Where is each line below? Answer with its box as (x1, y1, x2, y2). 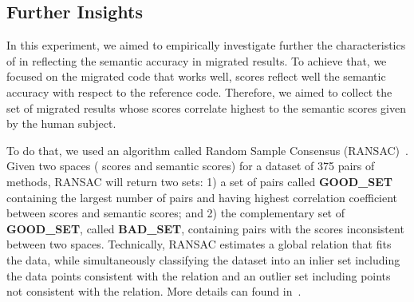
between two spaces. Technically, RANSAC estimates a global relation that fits (6, 236, 392, 252)
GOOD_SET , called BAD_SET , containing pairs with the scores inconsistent (6, 220, 404, 236)
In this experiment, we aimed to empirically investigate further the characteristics (6, 37, 406, 54)
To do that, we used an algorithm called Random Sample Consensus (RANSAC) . (6, 141, 408, 158)
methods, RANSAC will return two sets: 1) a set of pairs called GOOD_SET (6, 173, 392, 189)
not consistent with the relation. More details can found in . (6, 283, 302, 300)
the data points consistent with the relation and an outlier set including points (6, 267, 391, 284)
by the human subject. (6, 115, 116, 132)
